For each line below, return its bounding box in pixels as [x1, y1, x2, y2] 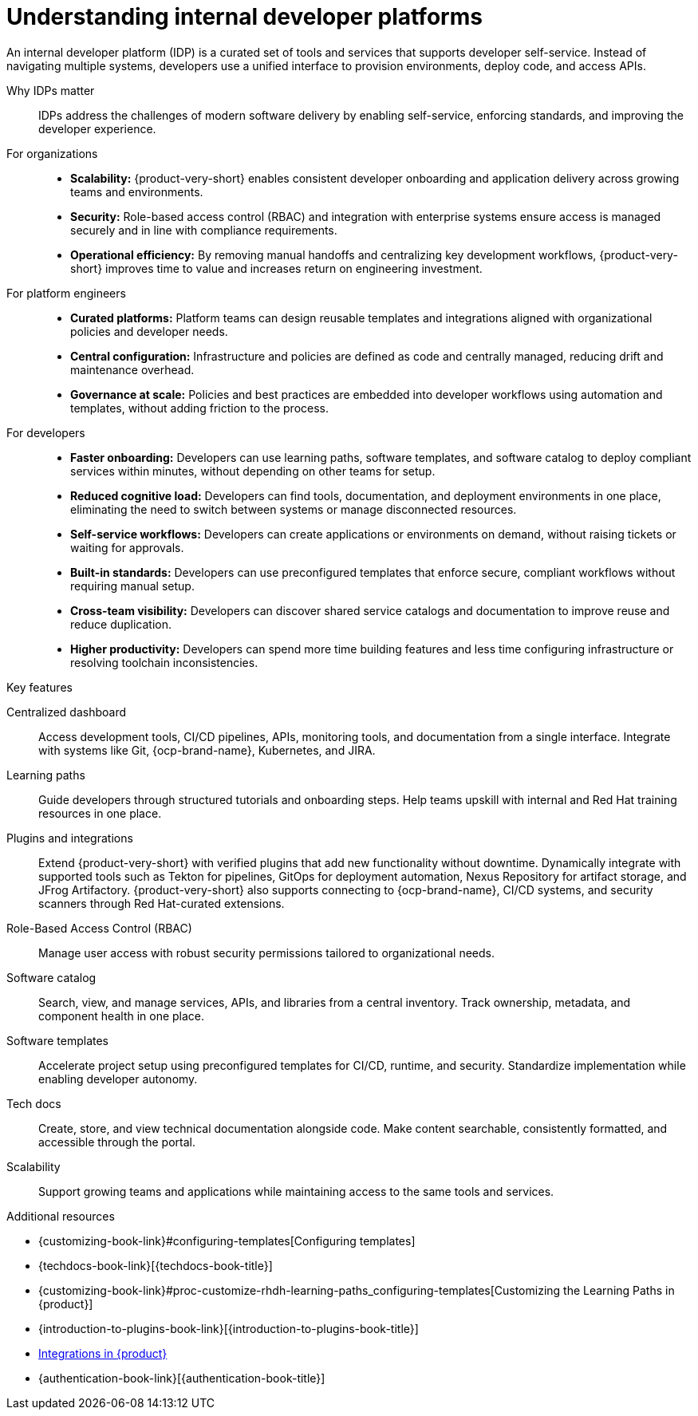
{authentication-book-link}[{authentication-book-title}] [38, 1371, 325, 1385]
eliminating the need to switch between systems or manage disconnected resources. [70, 502, 517, 516]
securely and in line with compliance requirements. [70, 223, 337, 237]
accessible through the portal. [38, 1134, 195, 1149]
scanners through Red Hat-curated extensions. [38, 896, 285, 910]
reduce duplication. [70, 617, 172, 631]
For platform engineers [6, 286, 126, 300]
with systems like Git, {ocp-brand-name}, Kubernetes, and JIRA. [38, 743, 376, 757]
